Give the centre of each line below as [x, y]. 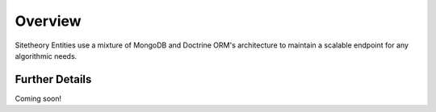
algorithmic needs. [46, 56]
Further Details [53, 79]
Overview [48, 21]
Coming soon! [38, 98]
